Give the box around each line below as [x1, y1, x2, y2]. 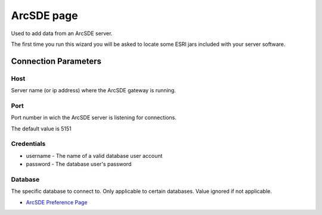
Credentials [11, 140, 46, 148]
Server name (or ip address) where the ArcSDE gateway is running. [11, 87, 176, 94]
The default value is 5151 [11, 125, 72, 132]
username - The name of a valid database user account [26, 152, 163, 159]
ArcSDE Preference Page [26, 198, 88, 205]
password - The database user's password [26, 161, 132, 168]
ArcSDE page [11, 9, 78, 22]
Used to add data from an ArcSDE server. [11, 30, 113, 37]
